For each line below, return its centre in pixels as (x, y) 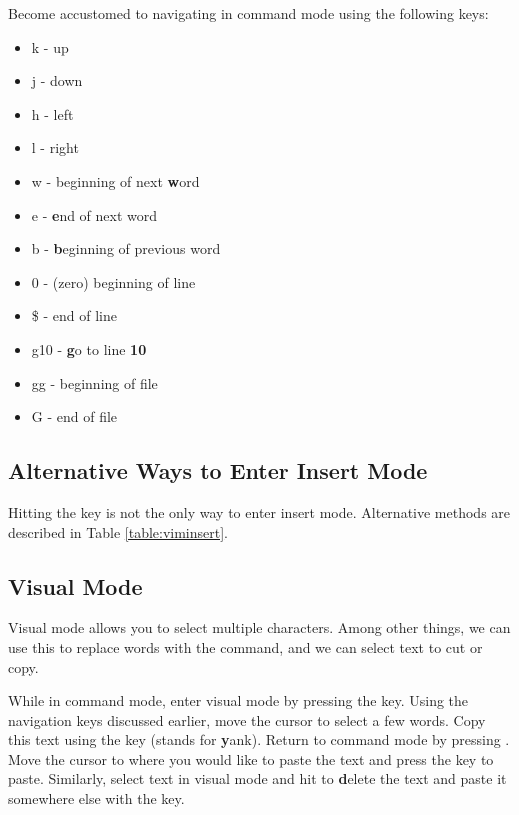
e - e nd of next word (94, 214)
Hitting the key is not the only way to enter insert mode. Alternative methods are (259, 511)
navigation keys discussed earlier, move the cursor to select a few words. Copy (247, 719)
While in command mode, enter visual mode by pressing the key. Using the (238, 700)
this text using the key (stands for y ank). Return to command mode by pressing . (259, 739)
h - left (52, 113)
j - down (57, 80)
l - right (55, 147)
